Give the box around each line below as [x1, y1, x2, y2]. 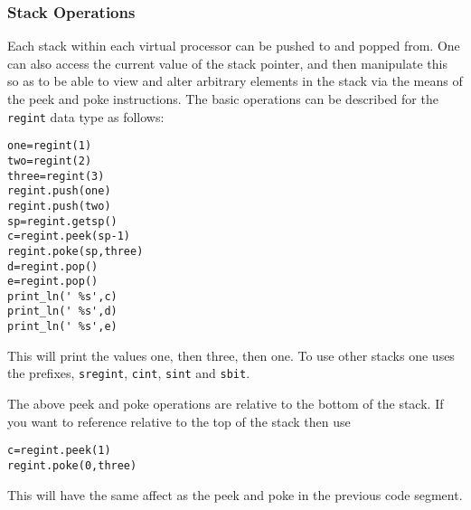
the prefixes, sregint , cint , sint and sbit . [7, 364, 250, 382]
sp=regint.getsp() [7, 214, 118, 228]
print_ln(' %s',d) [7, 305, 118, 318]
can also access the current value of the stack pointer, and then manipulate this [7, 53, 447, 72]
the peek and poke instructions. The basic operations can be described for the [7, 90, 438, 108]
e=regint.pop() [7, 275, 99, 288]
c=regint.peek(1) [7, 444, 111, 458]
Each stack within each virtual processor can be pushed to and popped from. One [7, 36, 460, 55]
